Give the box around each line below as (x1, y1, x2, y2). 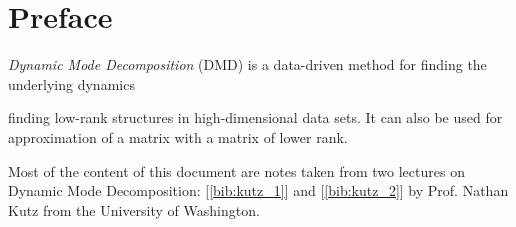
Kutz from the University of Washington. (8, 199, 260, 220)
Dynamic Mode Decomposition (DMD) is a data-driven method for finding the (8, 54, 487, 75)
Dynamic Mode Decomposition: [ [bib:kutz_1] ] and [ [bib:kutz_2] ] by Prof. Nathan (8, 180, 509, 201)
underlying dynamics (8, 73, 135, 94)
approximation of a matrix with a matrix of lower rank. (8, 126, 348, 147)
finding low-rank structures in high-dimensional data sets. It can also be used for (8, 107, 503, 128)
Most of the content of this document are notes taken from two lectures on (8, 160, 465, 181)
